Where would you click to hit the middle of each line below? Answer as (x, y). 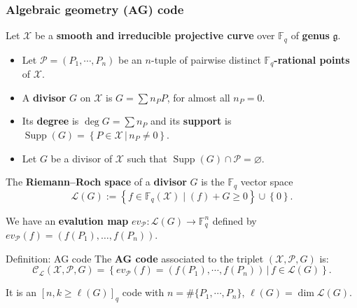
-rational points (312, 59)
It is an (21, 292)
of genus (310, 35)
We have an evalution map (67, 220)
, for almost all (198, 97)
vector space (267, 182)
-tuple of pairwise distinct (206, 59)
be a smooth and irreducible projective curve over (155, 35)
